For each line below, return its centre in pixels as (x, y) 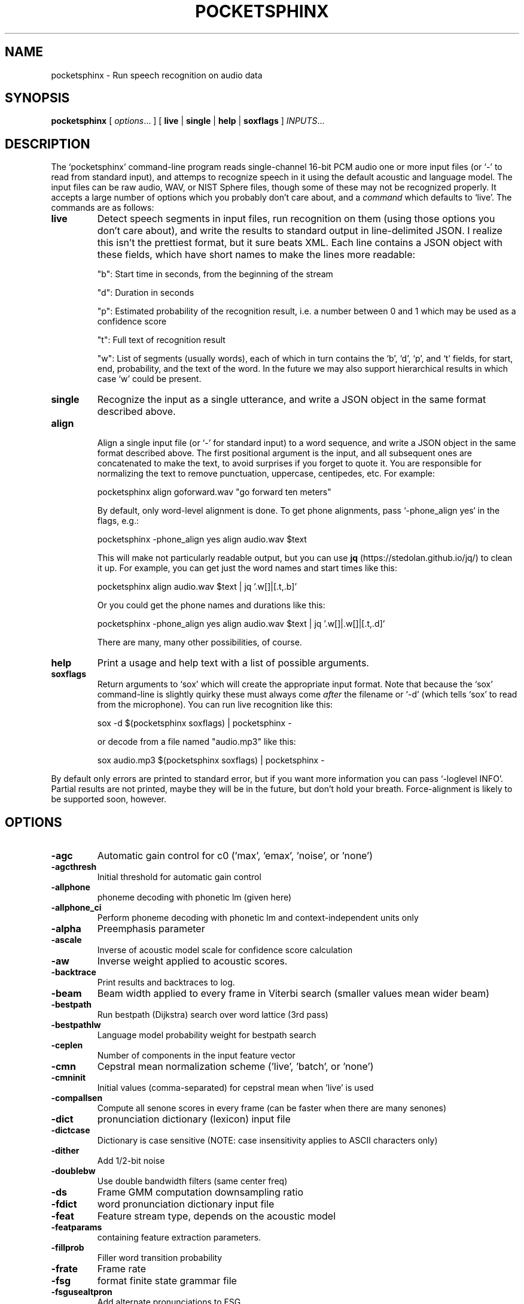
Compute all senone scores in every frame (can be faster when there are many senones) (272, 1108)
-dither (65, 1151)
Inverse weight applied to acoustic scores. (192, 961)
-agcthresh (74, 867)
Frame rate (122, 1269)
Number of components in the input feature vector (196, 1056)
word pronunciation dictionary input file (186, 1204)
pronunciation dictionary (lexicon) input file (194, 1119)
